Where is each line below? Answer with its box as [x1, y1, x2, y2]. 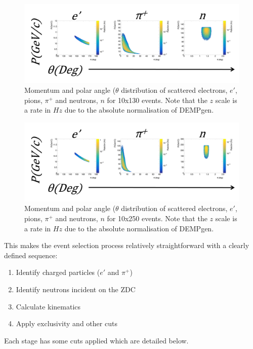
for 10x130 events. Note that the [107, 94, 207, 105]
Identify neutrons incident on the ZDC [16, 284, 136, 294]
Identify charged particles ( [16, 267, 100, 277]
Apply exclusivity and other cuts [16, 318, 117, 329]
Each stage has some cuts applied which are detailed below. [4, 335, 189, 345]
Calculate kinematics [16, 301, 81, 311]
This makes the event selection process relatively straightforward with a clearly [4, 240, 249, 251]
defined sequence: [4, 250, 58, 260]
